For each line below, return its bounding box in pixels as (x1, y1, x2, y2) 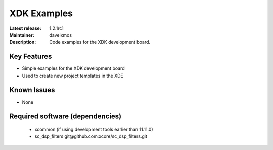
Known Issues (9, 86, 55, 94)
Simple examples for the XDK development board (22, 65, 125, 71)
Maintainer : (9, 32, 35, 38)
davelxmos (49, 32, 72, 38)
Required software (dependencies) (9, 112, 122, 121)
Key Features (9, 52, 52, 61)
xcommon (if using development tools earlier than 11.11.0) (34, 126, 154, 132)
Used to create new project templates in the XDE (22, 72, 123, 79)
